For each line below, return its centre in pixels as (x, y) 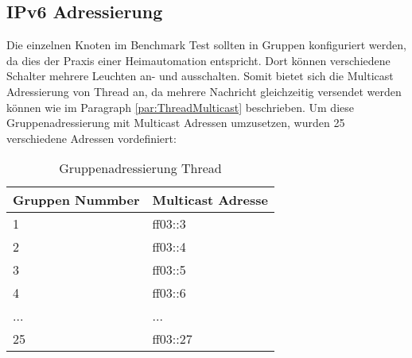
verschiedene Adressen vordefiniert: (91, 138)
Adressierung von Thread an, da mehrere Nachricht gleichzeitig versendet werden (204, 91)
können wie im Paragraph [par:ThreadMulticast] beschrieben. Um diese (180, 107)
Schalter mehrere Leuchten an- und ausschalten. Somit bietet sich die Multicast (200, 76)
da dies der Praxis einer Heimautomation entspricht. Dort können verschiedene (198, 60)
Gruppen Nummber (76, 200)
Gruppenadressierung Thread (140, 168)
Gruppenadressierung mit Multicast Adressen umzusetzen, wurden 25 (176, 123)
